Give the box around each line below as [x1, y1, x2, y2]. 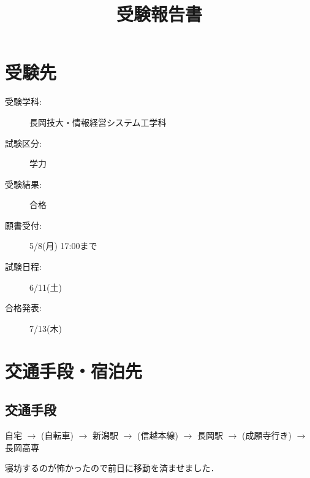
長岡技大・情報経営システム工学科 [29, 115, 167, 128]
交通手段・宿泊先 [5, 358, 143, 383]
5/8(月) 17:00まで [29, 239, 97, 252]
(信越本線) [137, 429, 178, 442]
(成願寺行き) [242, 429, 292, 442]
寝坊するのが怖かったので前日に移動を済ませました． [5, 461, 219, 474]
